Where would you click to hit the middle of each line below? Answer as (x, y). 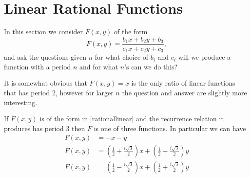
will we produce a (204, 57)
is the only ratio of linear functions (183, 83)
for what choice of (122, 57)
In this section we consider (44, 32)
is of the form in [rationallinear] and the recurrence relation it (132, 119)
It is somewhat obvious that (46, 83)
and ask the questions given (45, 57)
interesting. (21, 102)
